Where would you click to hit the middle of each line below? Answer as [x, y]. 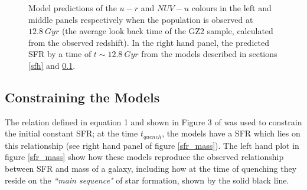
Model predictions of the [73, 8]
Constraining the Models [82, 97]
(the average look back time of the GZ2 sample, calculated [167, 31]
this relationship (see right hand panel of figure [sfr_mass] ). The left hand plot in [152, 145]
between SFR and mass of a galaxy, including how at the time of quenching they [151, 168]
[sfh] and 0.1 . [52, 65]
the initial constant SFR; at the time [71, 133]
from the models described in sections [209, 54]
